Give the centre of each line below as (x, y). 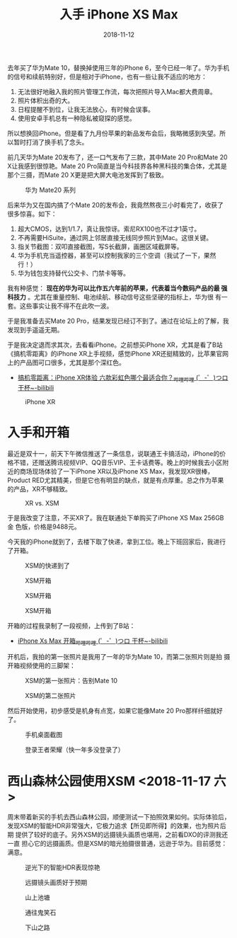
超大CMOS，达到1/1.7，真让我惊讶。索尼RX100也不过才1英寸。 (109, 229)
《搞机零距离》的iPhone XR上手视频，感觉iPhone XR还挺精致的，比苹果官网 (118, 353)
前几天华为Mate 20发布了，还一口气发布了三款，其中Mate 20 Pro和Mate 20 (117, 157)
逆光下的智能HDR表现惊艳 (63, 867)
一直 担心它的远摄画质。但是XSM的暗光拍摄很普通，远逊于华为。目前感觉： (117, 844)
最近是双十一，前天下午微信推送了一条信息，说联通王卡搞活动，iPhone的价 (117, 453)
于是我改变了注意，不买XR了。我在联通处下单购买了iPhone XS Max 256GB (116, 517)
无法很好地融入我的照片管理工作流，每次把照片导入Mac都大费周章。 (117, 91)
